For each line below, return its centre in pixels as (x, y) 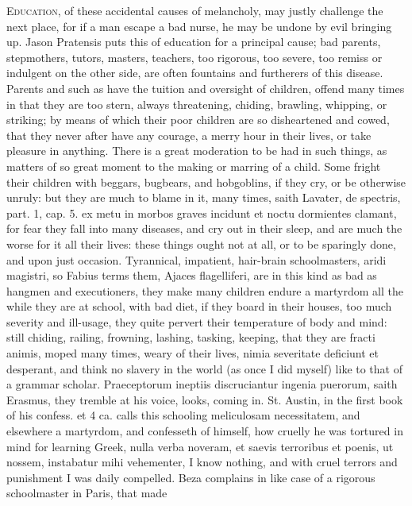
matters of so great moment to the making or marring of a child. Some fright (194, 166)
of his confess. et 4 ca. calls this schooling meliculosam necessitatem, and (183, 415)
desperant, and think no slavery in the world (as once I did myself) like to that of (204, 368)
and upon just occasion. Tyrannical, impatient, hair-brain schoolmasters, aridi (196, 259)
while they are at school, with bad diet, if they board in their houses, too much (199, 306)
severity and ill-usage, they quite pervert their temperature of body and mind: (197, 321)
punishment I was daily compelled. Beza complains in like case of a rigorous (191, 477)
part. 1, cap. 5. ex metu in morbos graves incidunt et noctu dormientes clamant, (202, 212)
